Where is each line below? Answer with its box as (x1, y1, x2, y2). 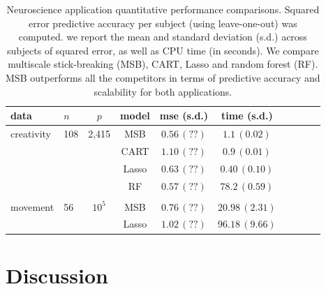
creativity (10, 126, 51, 140)
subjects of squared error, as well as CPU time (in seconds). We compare (7, 43, 319, 57)
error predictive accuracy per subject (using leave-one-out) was (29, 15, 297, 30)
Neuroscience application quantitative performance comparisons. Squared (6, 2, 320, 16)
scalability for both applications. (94, 84, 232, 98)
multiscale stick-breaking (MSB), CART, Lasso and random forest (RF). (8, 57, 318, 71)
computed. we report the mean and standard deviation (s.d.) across (18, 29, 307, 44)
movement (10, 199, 54, 214)
